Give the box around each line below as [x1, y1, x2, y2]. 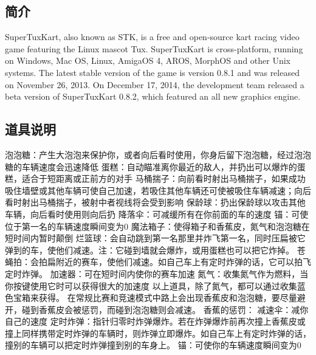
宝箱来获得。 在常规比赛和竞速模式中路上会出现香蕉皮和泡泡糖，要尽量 [13, 291, 297, 304]
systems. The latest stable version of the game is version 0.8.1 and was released [5, 66, 300, 78]
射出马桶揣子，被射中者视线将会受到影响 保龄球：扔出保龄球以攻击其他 [21, 196, 306, 209]
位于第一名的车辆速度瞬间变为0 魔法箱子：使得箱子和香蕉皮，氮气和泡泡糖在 [5, 219, 310, 232]
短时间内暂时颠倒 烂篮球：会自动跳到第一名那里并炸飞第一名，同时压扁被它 [5, 232, 306, 244]
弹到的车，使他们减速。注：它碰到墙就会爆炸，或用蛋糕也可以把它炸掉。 [5, 243, 294, 256]
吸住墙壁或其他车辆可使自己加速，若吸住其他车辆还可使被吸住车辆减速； [5, 184, 294, 196]
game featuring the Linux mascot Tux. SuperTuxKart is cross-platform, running [5, 42, 303, 55]
